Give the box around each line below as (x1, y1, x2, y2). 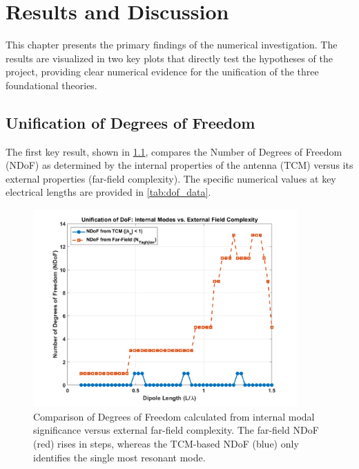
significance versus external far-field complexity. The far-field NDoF (33, 423, 319, 437)
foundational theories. (6, 77, 97, 92)
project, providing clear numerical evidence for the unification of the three (6, 64, 319, 79)
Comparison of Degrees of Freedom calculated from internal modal (33, 409, 315, 423)
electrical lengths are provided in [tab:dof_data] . (6, 185, 211, 199)
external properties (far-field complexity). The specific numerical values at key (6, 171, 336, 185)
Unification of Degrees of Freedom (6, 111, 255, 133)
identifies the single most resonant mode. (33, 450, 206, 464)
